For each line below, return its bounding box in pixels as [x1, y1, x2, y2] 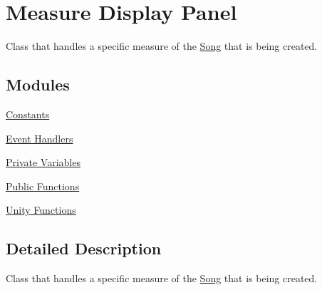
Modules [6, 73, 70, 95]
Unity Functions [6, 202, 76, 217]
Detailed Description [6, 237, 162, 259]
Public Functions [6, 178, 80, 193]
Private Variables [6, 155, 80, 170]
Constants [6, 106, 50, 121]
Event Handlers [6, 130, 73, 145]
